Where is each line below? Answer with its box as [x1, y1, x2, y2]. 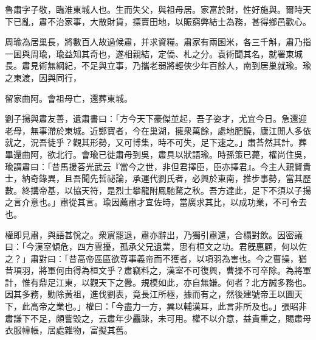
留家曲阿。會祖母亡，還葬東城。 [5, 91, 132, 104]
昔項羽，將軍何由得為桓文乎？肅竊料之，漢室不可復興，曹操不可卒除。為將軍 [5, 264, 311, 277]
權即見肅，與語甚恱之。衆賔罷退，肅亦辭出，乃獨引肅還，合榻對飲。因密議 [5, 228, 303, 241]
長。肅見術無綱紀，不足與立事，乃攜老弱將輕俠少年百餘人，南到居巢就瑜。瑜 [5, 59, 311, 72]
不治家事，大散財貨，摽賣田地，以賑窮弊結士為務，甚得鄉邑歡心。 [47, 15, 311, 27]
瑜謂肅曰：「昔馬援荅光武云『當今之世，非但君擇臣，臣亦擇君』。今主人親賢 [5, 160, 303, 172]
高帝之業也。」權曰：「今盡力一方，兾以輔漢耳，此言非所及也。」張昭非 [30, 300, 307, 313]
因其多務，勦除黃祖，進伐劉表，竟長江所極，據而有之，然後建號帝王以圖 [5, 288, 294, 300]
